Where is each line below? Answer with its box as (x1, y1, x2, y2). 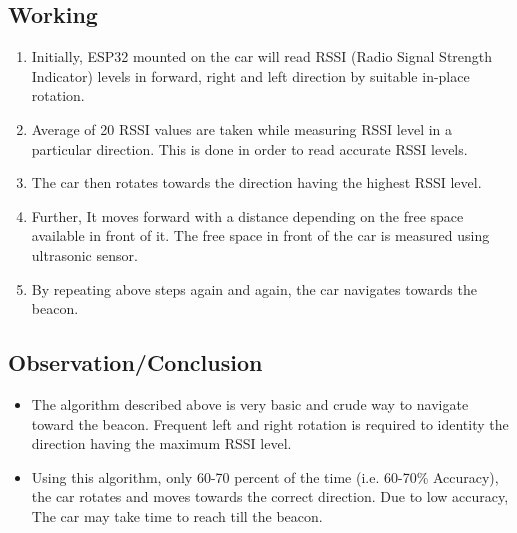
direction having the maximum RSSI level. (31, 433, 292, 454)
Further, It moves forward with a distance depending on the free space (31, 205, 464, 226)
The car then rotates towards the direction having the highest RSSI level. (31, 172, 482, 193)
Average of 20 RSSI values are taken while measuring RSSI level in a (31, 118, 453, 139)
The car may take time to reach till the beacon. (31, 505, 323, 526)
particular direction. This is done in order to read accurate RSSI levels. (31, 138, 468, 159)
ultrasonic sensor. (31, 244, 138, 265)
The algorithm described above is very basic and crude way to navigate (31, 393, 469, 414)
